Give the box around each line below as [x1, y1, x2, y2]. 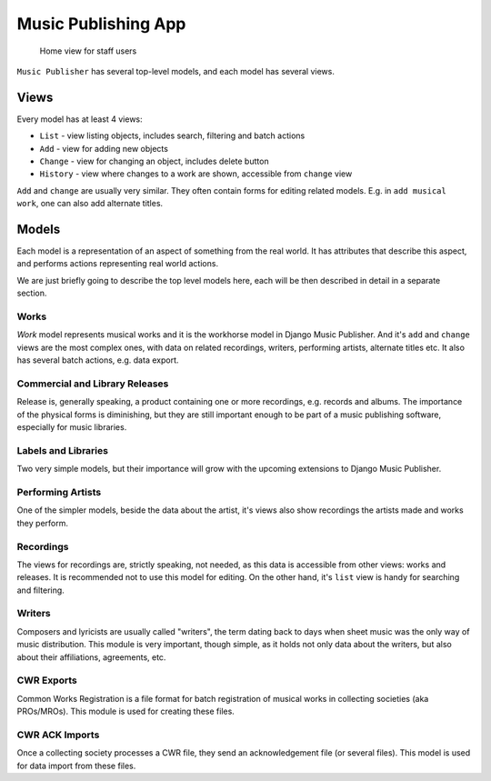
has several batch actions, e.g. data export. [16, 355, 179, 365]
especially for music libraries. [16, 422, 127, 433]
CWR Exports [16, 674, 77, 686]
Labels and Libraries [16, 444, 109, 456]
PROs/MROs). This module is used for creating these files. [16, 706, 235, 717]
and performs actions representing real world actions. [16, 258, 218, 269]
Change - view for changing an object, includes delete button [39, 155, 269, 167]
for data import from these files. [16, 760, 136, 771]
